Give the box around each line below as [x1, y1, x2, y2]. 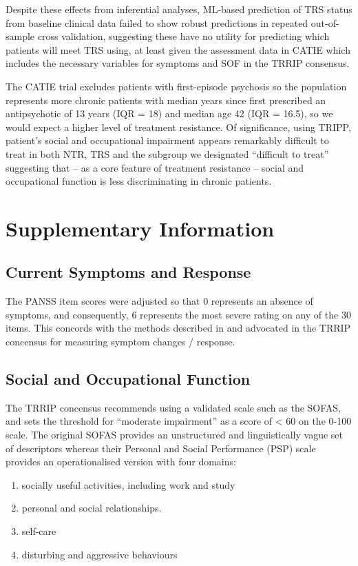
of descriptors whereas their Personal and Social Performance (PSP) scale [6, 441, 316, 455]
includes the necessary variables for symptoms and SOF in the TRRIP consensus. [6, 56, 350, 70]
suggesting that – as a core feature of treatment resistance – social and [6, 160, 304, 174]
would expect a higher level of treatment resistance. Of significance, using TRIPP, [6, 119, 351, 134]
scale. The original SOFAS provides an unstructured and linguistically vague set [6, 427, 343, 442]
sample [6, 29, 35, 43]
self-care [21, 524, 56, 538]
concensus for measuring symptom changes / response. [6, 334, 235, 349]
